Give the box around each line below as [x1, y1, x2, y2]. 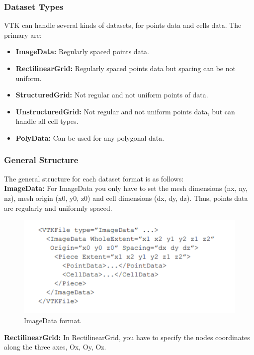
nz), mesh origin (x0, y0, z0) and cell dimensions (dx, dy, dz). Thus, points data [4, 192, 248, 203]
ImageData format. [24, 315, 82, 325]
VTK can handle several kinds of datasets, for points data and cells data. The [4, 20, 242, 30]
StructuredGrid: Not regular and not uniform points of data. [15, 89, 208, 100]
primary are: [4, 29, 42, 40]
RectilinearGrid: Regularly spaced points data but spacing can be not [15, 63, 236, 73]
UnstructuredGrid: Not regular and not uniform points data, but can [15, 106, 235, 116]
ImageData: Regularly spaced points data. [15, 46, 149, 57]
